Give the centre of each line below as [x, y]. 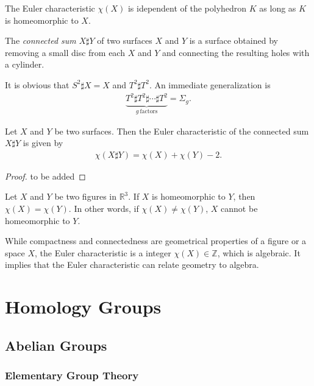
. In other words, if [104, 208]
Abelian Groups [56, 345]
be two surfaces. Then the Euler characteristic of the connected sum [182, 131]
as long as [278, 8]
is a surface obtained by [234, 40]
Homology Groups [83, 307]
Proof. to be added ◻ [45, 176]
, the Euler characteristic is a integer [103, 252]
